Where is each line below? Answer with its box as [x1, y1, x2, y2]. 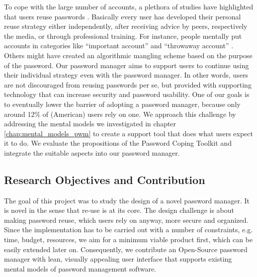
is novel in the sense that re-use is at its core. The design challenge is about [4, 205, 235, 215]
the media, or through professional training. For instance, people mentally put [4, 30, 242, 41]
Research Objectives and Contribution [4, 172, 205, 187]
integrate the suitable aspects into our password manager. [4, 147, 180, 158]
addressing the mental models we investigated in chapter [4, 118, 176, 129]
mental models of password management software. [4, 263, 157, 274]
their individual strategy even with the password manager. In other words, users [4, 70, 249, 80]
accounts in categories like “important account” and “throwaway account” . [4, 40, 234, 51]
